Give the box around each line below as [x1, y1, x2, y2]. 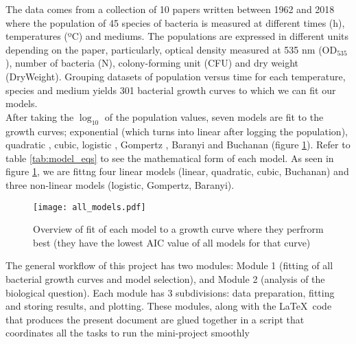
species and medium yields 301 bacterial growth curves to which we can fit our [5, 82, 336, 97]
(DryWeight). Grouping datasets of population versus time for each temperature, [5, 69, 346, 83]
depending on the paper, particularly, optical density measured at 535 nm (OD [5, 42, 337, 56]
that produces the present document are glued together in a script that [5, 312, 305, 326]
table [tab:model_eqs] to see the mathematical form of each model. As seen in [5, 150, 334, 165]
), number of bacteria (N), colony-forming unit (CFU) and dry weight [5, 56, 298, 70]
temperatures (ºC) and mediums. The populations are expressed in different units [5, 29, 349, 43]
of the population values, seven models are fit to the [104, 109, 324, 124]
